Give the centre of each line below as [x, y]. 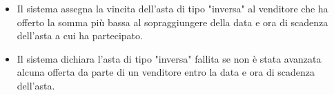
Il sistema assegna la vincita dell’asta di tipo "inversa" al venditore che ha [173, 8]
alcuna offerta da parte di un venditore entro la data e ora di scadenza [166, 72]
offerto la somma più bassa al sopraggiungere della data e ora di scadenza [173, 22]
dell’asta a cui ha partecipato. [80, 35]
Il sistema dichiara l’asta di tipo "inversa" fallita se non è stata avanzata [169, 58]
